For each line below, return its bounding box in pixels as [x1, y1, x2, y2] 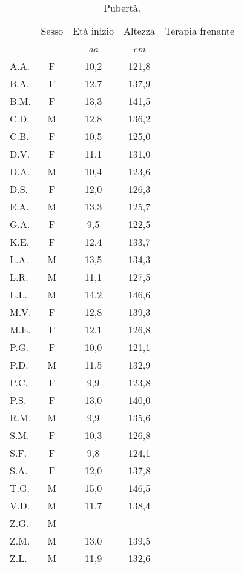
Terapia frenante [164, 24, 235, 38]
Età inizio [73, 24, 114, 38]
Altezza [123, 24, 155, 38]
